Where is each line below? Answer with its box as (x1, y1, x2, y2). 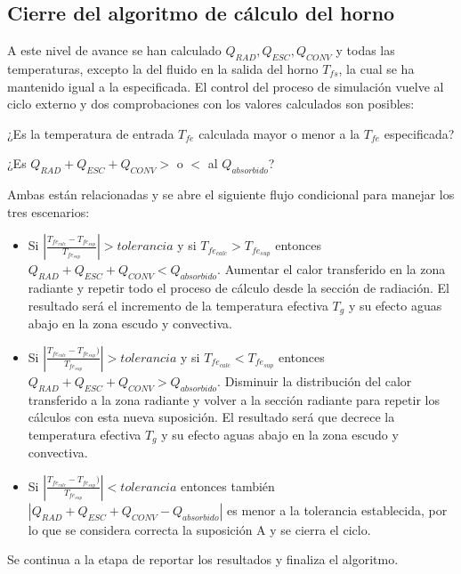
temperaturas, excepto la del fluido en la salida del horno (7, 60, 319, 77)
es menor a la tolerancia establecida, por (226, 500, 448, 519)
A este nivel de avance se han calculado (7, 41, 222, 60)
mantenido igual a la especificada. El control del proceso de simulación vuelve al (7, 77, 444, 95)
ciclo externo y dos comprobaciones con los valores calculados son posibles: (7, 94, 415, 113)
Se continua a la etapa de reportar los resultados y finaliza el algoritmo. (7, 550, 399, 569)
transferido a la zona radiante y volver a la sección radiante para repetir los (28, 390, 440, 408)
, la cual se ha (338, 60, 415, 77)
